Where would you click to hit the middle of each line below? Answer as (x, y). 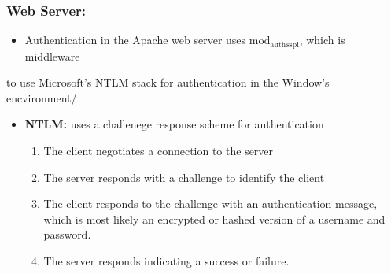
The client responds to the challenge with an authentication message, (210, 204)
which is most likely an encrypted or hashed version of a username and (214, 218)
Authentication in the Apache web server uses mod (148, 40)
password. (67, 234)
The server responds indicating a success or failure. (166, 261)
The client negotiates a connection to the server (159, 151)
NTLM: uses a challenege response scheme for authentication (174, 124)
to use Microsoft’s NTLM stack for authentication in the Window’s (168, 82)
